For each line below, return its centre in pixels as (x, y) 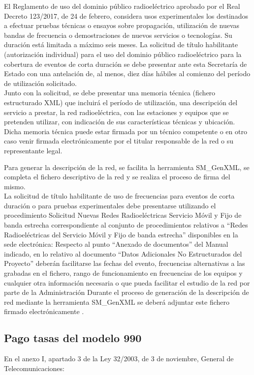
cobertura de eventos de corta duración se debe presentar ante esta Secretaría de (126, 64)
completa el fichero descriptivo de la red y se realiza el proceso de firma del (117, 177)
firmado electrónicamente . (44, 311)
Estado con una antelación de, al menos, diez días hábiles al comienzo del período (127, 73)
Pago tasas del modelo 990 (73, 338)
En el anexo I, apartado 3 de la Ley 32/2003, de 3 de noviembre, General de (119, 359)
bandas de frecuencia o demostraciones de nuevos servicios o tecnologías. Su (118, 35)
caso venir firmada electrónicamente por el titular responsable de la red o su (119, 141)
